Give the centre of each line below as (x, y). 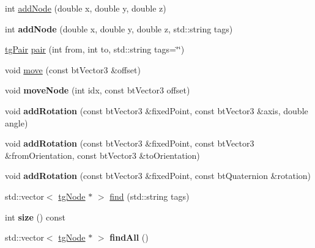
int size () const (35, 217)
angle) (17, 122)
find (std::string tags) (150, 196)
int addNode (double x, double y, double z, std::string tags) (119, 28)
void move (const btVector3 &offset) (73, 69)
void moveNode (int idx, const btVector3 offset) (98, 90)
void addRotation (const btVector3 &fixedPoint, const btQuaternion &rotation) (158, 176)
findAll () (129, 237)
